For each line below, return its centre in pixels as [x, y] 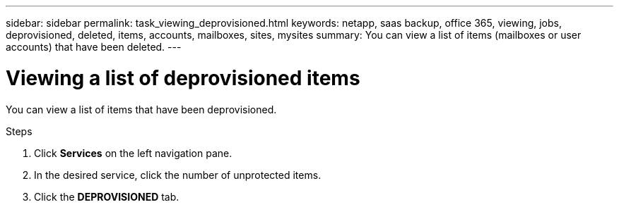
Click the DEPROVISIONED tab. [107, 196]
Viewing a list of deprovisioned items [183, 78]
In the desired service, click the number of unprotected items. [178, 175]
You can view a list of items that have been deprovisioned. [141, 109]
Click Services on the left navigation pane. [133, 153]
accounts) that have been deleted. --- [94, 47]
